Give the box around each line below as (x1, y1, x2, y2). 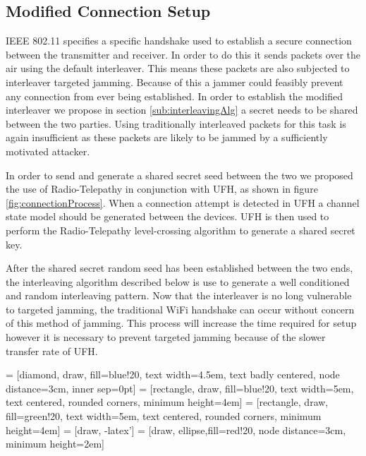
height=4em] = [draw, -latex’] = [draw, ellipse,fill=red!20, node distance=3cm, (6, 422, 346, 437)
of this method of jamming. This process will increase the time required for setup (6, 316, 357, 330)
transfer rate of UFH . (6, 343, 98, 358)
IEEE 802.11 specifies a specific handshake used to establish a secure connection (6, 33, 352, 48)
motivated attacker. (6, 143, 90, 158)
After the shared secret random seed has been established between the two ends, (6, 260, 353, 275)
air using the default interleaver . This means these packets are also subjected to (6, 61, 350, 76)
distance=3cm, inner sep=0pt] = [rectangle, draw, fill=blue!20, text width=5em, (6, 380, 354, 395)
